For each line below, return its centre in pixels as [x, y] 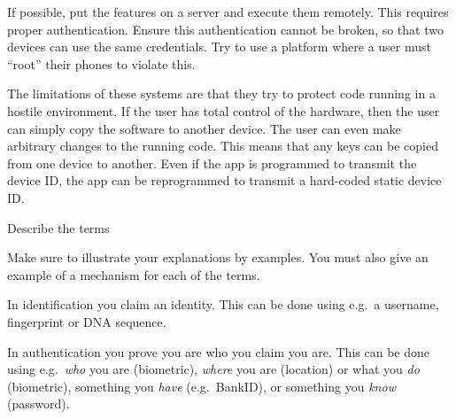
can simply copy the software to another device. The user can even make [204, 128]
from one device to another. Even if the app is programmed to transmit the [212, 163]
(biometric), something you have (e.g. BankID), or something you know [201, 386]
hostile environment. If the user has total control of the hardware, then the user [224, 110]
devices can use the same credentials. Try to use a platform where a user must [219, 47]
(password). [39, 403]
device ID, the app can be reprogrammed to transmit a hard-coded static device [224, 180]
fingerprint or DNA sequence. [87, 321]
